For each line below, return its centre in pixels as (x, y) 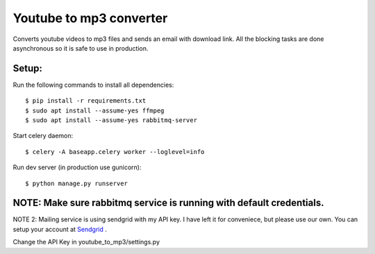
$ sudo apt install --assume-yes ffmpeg (95, 110)
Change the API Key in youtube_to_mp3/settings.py (86, 242)
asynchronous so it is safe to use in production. (81, 48)
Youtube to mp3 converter (90, 18)
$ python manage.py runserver (77, 183)
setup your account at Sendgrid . (60, 229)
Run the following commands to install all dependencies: (93, 85)
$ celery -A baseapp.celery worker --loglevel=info (115, 152)
